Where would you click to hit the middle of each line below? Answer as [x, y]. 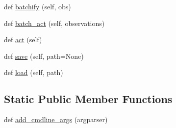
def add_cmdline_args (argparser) [56, 119]
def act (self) [23, 39]
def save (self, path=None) [44, 56]
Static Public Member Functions [88, 99]
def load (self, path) [34, 72]
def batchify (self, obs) [38, 6]
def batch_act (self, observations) [54, 23]
